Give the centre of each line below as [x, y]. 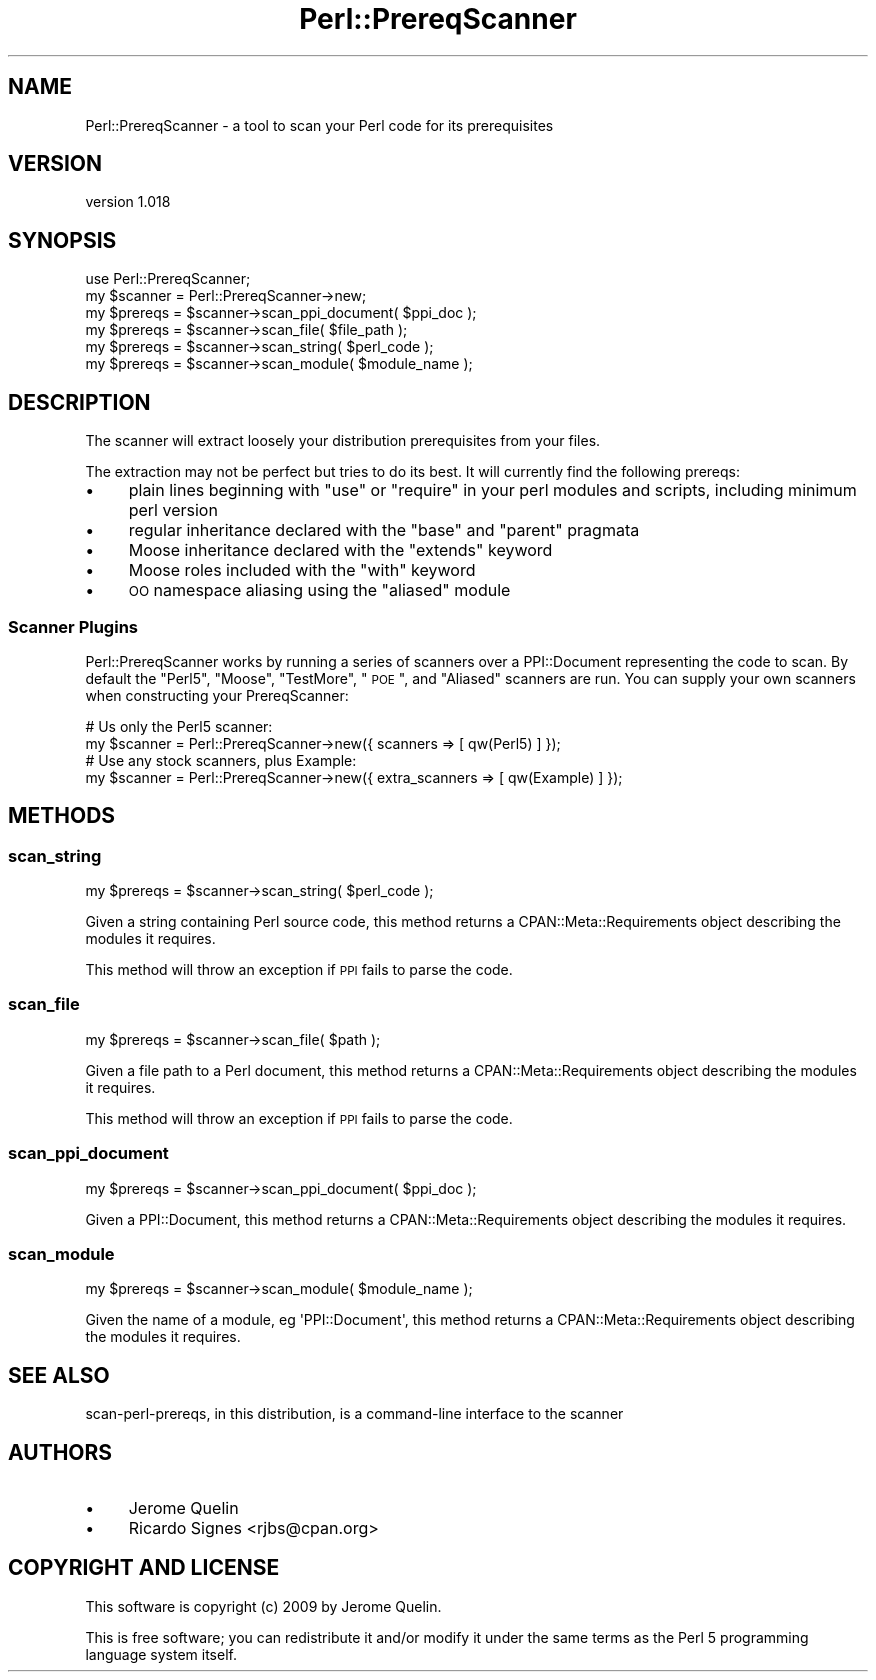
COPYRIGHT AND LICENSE [144, 1568]
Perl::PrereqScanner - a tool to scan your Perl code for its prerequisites [319, 125]
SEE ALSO [59, 1375]
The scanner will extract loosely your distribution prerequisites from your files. [343, 441]
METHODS [62, 816]
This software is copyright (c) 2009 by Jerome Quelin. [263, 1606]
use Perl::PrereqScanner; [168, 279]
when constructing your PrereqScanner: [217, 695]
